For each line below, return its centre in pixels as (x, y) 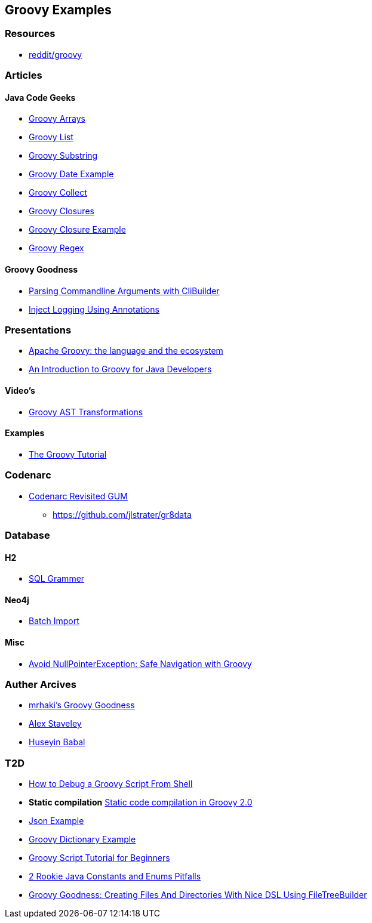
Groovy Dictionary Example (82, 839)
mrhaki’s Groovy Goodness (82, 705)
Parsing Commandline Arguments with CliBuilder (124, 291)
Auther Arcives (41, 684)
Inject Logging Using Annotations (94, 309)
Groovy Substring (63, 156)
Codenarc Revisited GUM (78, 496)
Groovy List (51, 137)
